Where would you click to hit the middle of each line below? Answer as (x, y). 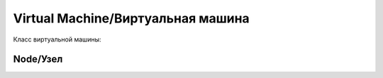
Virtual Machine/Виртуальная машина (131, 18)
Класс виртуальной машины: (57, 39)
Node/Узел (38, 59)
